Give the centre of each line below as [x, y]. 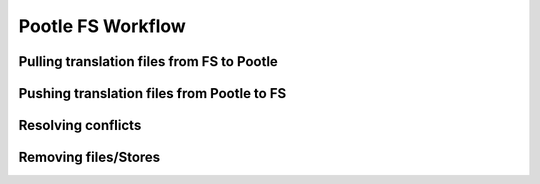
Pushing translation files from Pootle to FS [152, 93]
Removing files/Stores [89, 157]
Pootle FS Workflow [102, 26]
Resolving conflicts [80, 125]
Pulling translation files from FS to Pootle [148, 61]
